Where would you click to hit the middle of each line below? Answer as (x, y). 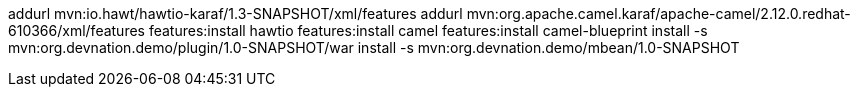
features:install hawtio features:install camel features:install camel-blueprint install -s (428, 30)
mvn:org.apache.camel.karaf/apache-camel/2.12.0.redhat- (658, 13)
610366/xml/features (76, 30)
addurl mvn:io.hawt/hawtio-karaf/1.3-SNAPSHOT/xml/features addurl (235, 13)
